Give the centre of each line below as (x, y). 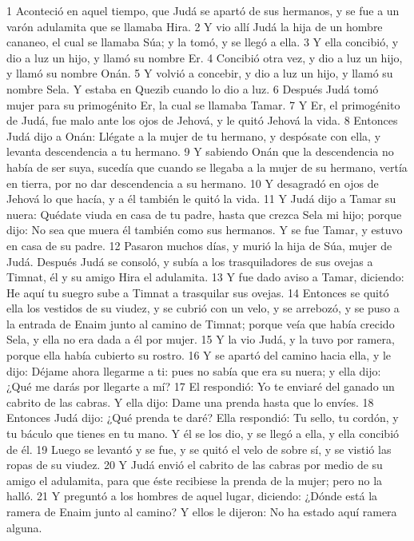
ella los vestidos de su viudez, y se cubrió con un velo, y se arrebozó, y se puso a (203, 308)
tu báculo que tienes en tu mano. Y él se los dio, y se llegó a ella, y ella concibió (203, 434)
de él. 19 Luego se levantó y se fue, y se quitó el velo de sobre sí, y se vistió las (199, 449)
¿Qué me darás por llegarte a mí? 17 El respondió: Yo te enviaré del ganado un (201, 386)
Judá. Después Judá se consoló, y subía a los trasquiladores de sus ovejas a (190, 261)
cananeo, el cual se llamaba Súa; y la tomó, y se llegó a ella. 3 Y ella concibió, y (203, 42)
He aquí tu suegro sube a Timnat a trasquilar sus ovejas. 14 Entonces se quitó (198, 292)
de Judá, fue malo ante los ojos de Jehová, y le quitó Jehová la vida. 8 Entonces (202, 120)
